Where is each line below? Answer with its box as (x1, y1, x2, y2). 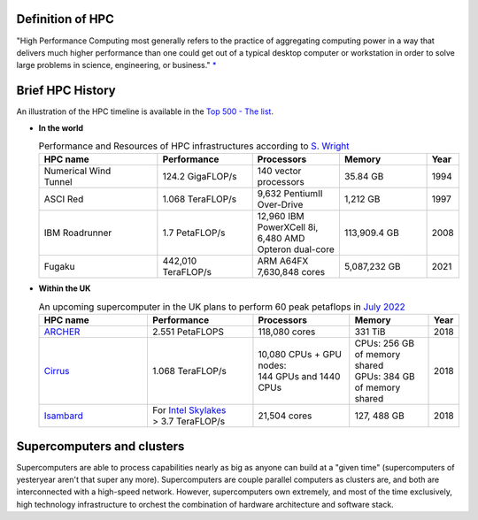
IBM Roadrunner (43, 226, 112, 239)
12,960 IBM (257, 210, 305, 223)
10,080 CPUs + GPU (258, 348, 343, 361)
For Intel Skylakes (151, 404, 227, 417)
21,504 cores (258, 409, 312, 422)
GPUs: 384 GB (354, 371, 415, 383)
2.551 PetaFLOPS (151, 325, 225, 338)
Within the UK (38, 283, 91, 294)
